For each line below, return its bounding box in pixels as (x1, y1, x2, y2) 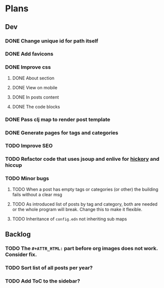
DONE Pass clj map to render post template (5, 116, 110, 123)
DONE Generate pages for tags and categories (5, 129, 119, 136)
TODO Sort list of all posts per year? (5, 264, 93, 271)
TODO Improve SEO (5, 143, 53, 149)
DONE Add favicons (5, 50, 53, 57)
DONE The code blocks (12, 104, 60, 109)
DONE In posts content (12, 94, 59, 100)
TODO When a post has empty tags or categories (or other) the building (12, 186, 159, 192)
